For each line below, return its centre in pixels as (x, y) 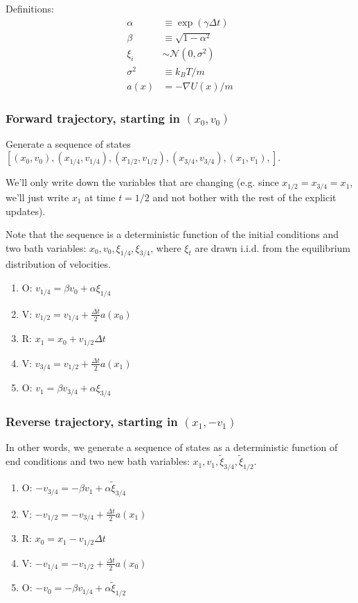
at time (100, 197)
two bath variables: (46, 247)
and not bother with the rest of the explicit (244, 197)
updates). (26, 211)
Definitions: (30, 8)
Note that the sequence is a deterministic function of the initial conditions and (172, 234)
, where (166, 247)
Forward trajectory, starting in (93, 118)
